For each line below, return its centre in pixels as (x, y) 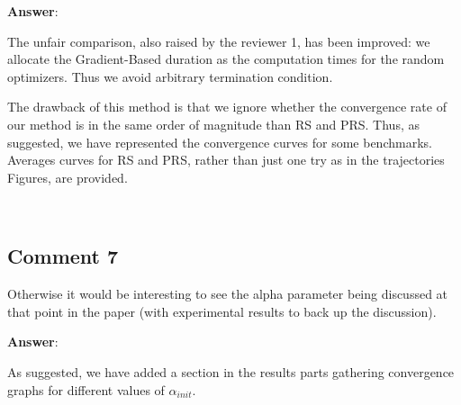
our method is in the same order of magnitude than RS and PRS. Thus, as (213, 124)
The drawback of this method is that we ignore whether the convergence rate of (227, 107)
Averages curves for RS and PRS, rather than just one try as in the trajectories (226, 160)
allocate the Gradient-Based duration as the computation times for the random (226, 59)
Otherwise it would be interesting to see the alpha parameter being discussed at (228, 294)
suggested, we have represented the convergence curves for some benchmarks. (220, 142)
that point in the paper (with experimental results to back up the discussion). (222, 311)
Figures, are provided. (68, 177)
